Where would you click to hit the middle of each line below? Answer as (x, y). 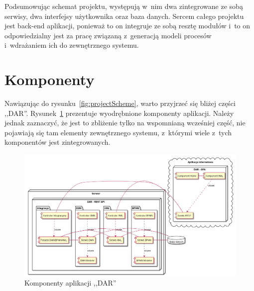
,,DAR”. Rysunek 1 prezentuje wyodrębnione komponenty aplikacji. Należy (119, 113)
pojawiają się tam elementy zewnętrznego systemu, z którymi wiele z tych (118, 132)
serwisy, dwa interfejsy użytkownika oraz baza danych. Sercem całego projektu (124, 16)
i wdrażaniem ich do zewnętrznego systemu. (72, 45)
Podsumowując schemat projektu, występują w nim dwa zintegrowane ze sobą (124, 6)
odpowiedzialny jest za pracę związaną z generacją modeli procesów (108, 35)
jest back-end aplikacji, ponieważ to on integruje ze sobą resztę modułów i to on (127, 26)
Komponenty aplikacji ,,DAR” (70, 283)
